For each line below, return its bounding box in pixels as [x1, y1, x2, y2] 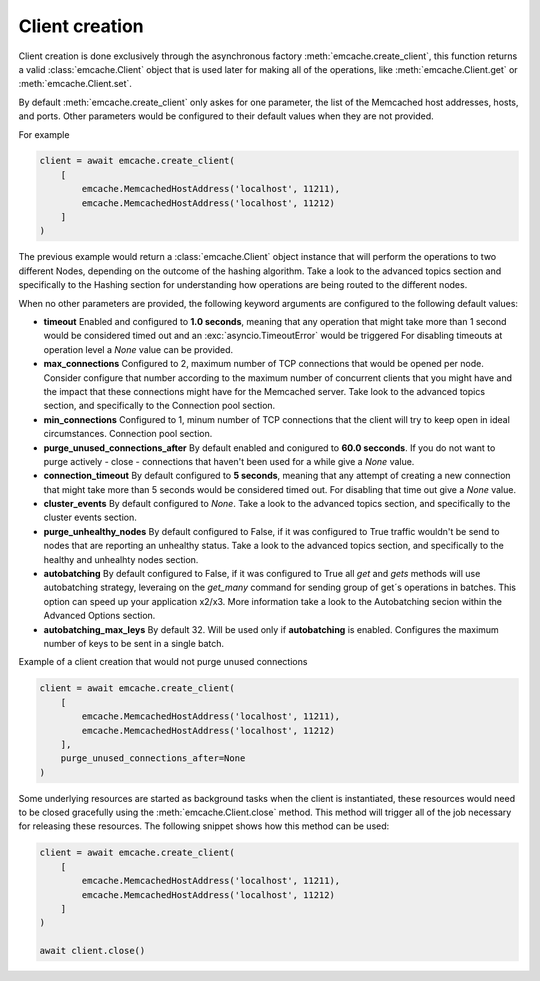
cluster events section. [43, 511, 137, 524]
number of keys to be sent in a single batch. [43, 637, 225, 649]
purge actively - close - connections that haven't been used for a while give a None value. [43, 455, 415, 467]
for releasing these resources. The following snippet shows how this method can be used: [18, 820, 390, 832]
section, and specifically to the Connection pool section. [43, 400, 276, 412]
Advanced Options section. [43, 610, 156, 622]
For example [18, 128, 70, 140]
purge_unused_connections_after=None [60, 753, 246, 764]
